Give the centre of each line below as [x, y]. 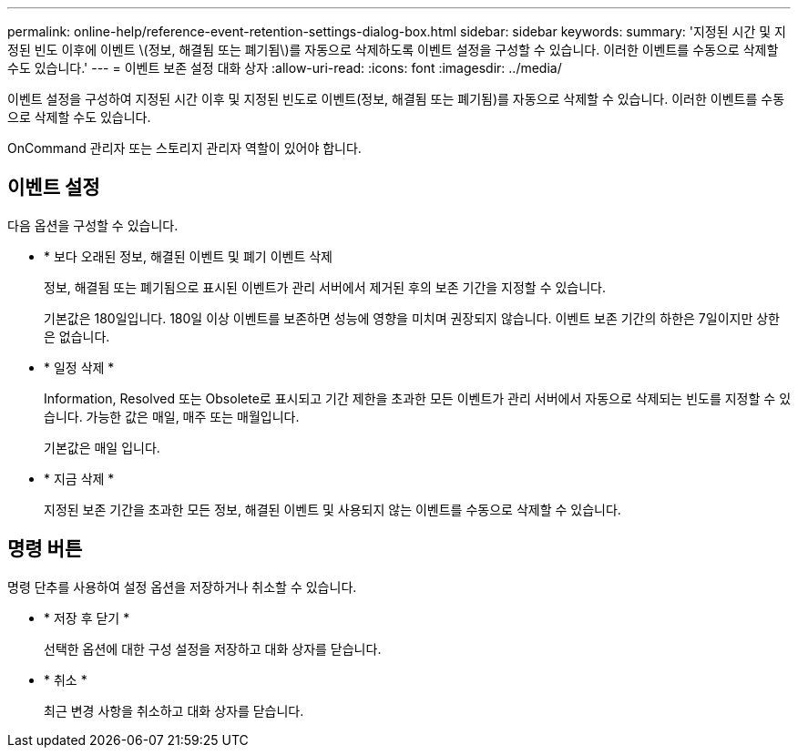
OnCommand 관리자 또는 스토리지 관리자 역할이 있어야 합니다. [184, 148]
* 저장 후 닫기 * [87, 617]
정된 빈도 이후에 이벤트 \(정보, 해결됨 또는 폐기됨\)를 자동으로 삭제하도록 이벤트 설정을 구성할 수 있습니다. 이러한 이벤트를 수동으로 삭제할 [393, 50]
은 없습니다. [77, 336]
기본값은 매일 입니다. [102, 447]
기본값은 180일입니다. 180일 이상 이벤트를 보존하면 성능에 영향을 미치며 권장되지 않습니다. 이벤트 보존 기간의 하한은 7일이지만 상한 [412, 318]
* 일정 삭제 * [79, 367]
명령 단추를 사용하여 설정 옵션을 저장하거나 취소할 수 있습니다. [182, 587]
